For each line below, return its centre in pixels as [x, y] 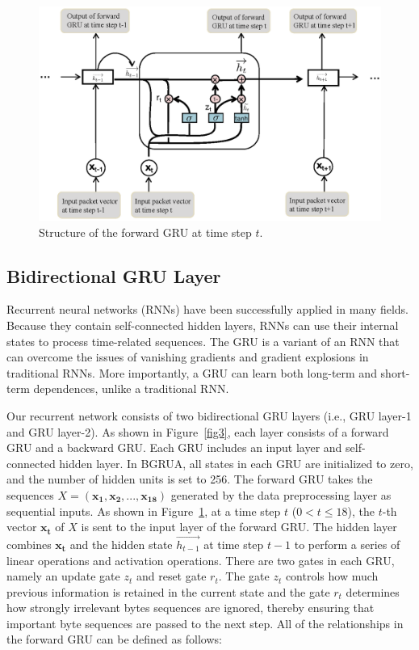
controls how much [332, 576]
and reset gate [171, 576]
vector [22, 527]
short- [395, 372]
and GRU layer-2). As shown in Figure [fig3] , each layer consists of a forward [198, 431]
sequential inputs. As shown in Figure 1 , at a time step [144, 511]
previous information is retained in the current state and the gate [168, 591]
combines [29, 544]
